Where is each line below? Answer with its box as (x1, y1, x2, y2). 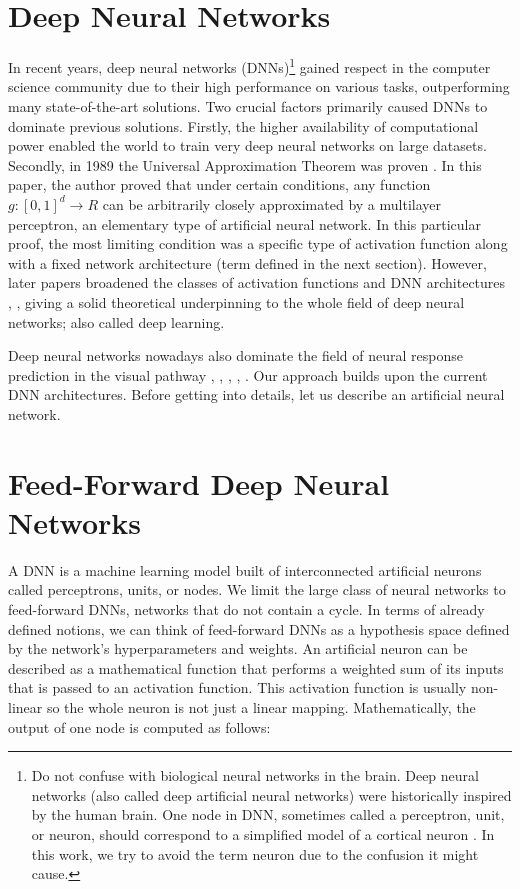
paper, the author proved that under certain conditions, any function (8, 174, 431, 195)
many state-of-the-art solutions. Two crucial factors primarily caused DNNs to (8, 95, 488, 116)
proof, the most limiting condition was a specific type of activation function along (8, 233, 508, 254)
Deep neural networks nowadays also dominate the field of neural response (8, 345, 463, 366)
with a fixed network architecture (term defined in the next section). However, (8, 252, 487, 273)
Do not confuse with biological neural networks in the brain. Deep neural (31, 765, 479, 786)
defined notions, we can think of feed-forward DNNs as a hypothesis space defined (8, 618, 510, 639)
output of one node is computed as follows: (8, 716, 271, 737)
